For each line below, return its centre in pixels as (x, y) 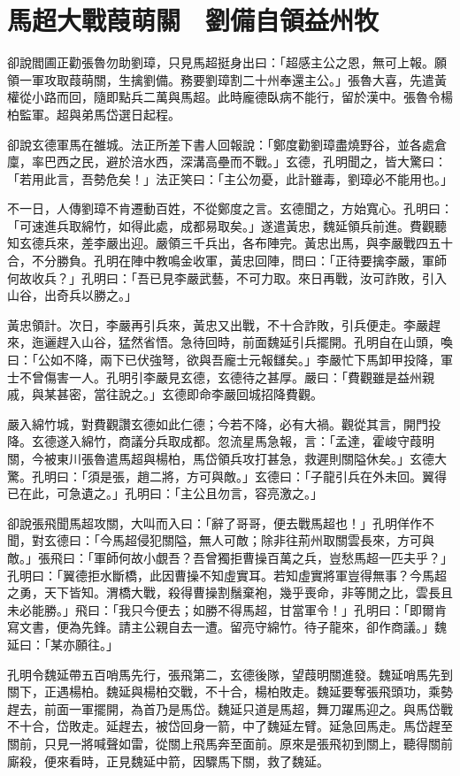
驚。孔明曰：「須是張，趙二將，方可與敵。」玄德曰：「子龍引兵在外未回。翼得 (227, 476)
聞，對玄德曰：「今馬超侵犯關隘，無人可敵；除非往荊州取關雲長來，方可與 (221, 540)
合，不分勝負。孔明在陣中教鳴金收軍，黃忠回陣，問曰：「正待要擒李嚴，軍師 (227, 261)
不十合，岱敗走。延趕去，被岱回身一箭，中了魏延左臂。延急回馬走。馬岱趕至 (230, 726)
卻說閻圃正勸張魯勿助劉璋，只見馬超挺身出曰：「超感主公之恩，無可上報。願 (227, 62)
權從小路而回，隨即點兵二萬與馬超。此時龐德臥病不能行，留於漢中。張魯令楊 (230, 97)
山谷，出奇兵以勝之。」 (72, 295)
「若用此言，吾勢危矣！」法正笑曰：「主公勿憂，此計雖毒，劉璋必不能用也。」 (230, 178)
